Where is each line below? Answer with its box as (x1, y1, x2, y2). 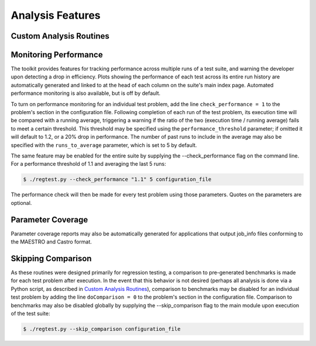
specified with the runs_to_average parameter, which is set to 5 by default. (11, 141, 197, 149)
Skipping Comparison (11, 253, 92, 263)
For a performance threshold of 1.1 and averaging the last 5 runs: (11, 160, 166, 167)
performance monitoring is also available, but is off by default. (11, 90, 161, 97)
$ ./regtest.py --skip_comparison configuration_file (23, 326, 181, 332)
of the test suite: (11, 310, 50, 317)
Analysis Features (11, 9, 101, 22)
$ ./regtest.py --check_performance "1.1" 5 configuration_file (23, 176, 212, 183)
